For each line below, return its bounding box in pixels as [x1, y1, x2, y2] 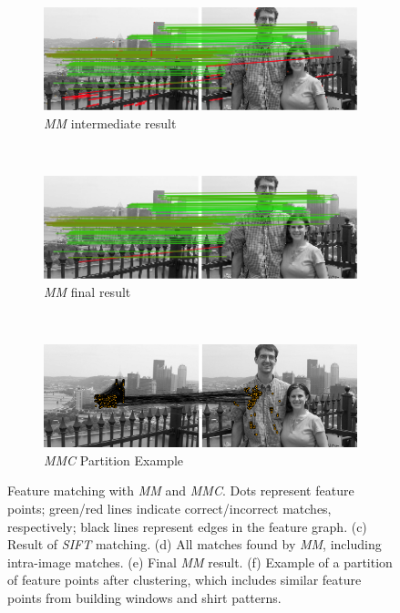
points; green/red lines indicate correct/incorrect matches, [7, 498, 332, 517]
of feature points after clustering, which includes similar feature [7, 570, 362, 589]
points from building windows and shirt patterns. [7, 587, 282, 607]
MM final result [44, 281, 131, 301]
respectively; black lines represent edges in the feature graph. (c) [7, 516, 367, 536]
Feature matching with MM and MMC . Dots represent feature [7, 481, 354, 500]
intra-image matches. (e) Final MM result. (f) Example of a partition [7, 552, 393, 571]
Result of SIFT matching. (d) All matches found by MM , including [7, 535, 382, 554]
